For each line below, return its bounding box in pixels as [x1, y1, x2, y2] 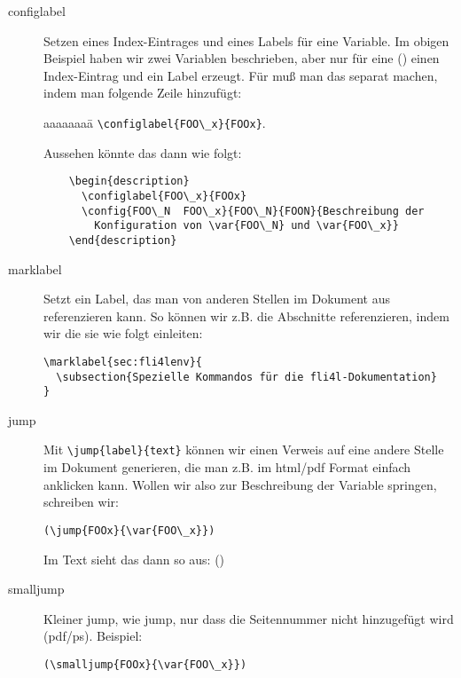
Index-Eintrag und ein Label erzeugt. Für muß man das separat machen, [43, 66, 438, 84]
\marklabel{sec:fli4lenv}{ [43, 355, 202, 368]
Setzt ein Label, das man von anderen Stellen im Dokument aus [43, 289, 391, 308]
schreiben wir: [43, 493, 119, 511]
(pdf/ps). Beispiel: [43, 627, 143, 645]
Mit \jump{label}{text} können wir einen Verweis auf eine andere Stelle [43, 440, 444, 459]
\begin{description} [68, 175, 190, 188]
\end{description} [68, 233, 177, 247]
